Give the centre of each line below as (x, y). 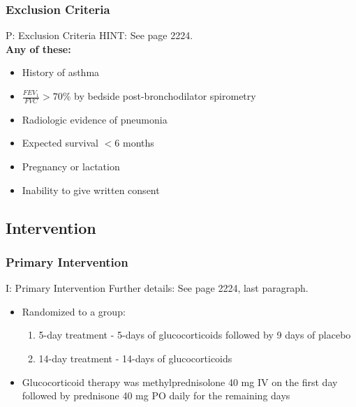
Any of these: (38, 49)
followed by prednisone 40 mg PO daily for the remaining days (156, 395)
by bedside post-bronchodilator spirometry (165, 96)
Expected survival (60, 143)
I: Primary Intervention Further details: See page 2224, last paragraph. (157, 288)
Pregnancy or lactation (71, 166)
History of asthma (61, 72)
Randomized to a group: (74, 311)
